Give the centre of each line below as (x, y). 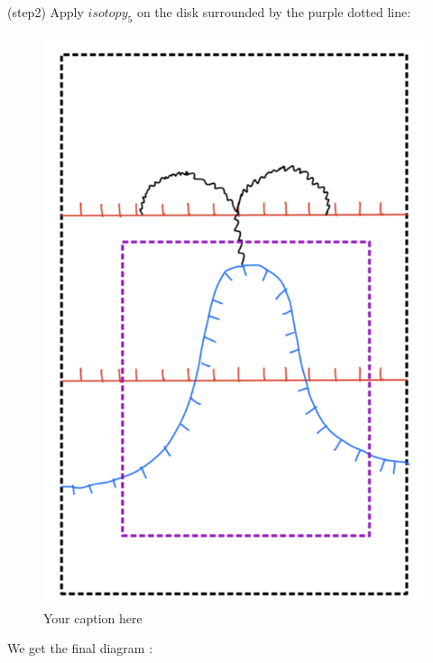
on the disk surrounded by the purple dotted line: (274, 12)
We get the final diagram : (80, 648)
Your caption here (93, 617)
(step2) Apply (46, 12)
